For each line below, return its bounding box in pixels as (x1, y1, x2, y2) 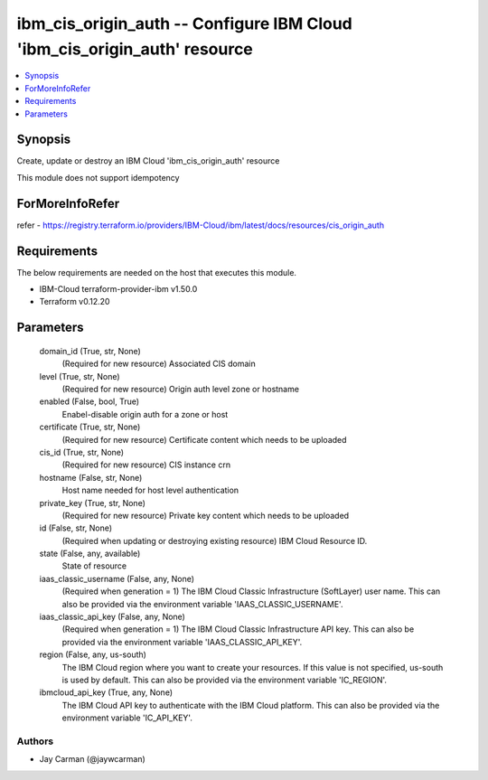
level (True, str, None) (39, 371, 121, 381)
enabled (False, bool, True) (39, 396, 140, 407)
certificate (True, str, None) (39, 421, 141, 433)
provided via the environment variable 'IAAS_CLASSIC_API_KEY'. (61, 636, 303, 647)
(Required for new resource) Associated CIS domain (61, 358, 257, 370)
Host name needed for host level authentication (61, 484, 239, 496)
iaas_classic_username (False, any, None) (39, 573, 194, 584)
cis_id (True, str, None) (39, 446, 125, 457)
